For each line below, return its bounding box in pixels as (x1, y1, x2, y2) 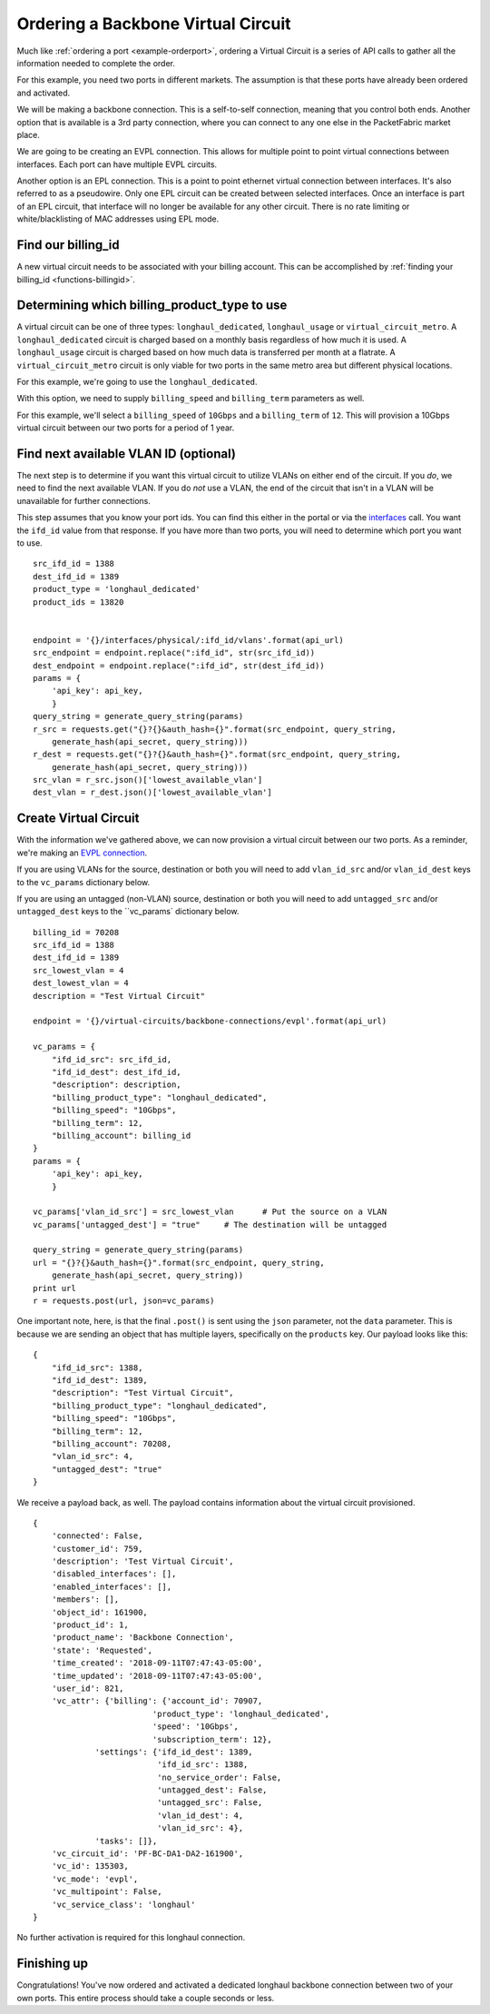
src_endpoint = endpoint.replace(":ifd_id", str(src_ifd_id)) (33, 647, 316, 658)
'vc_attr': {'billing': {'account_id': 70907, (51, 1696, 263, 1706)
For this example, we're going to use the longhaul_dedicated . (16, 377, 258, 387)
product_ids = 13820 (33, 597, 124, 607)
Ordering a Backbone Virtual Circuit (16, 14, 291, 34)
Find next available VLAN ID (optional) (16, 446, 236, 461)
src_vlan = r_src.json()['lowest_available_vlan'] (33, 775, 263, 785)
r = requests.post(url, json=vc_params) (33, 1296, 215, 1307)
